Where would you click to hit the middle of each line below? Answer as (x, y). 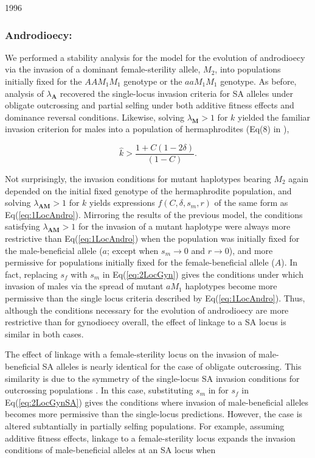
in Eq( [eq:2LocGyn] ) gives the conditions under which (203, 274)
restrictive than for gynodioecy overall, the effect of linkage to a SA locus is (146, 322)
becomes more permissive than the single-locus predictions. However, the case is (154, 414)
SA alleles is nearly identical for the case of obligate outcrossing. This (172, 366)
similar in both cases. (44, 333)
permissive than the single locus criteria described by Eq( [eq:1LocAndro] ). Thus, (155, 298)
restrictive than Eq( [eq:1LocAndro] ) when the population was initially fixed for (152, 238)
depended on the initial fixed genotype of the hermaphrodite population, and (148, 190)
